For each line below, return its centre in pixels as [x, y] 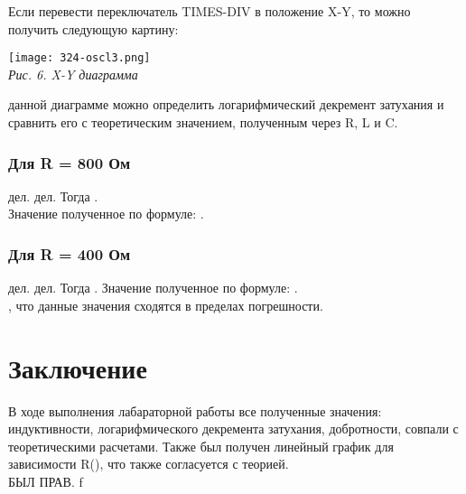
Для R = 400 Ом [70, 253]
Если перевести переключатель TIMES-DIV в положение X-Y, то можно [210, 11]
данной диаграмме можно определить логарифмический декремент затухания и [226, 104]
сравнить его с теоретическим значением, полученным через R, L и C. [203, 122]
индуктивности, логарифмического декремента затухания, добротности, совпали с [233, 429]
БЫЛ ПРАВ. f [46, 481]
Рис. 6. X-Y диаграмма [73, 74]
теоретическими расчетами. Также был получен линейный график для [201, 446]
